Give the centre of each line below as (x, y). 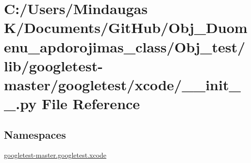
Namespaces (35, 134)
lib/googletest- (54, 65)
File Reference (91, 104)
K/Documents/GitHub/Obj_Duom (126, 27)
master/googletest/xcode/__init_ (122, 84)
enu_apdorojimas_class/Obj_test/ (125, 46)
